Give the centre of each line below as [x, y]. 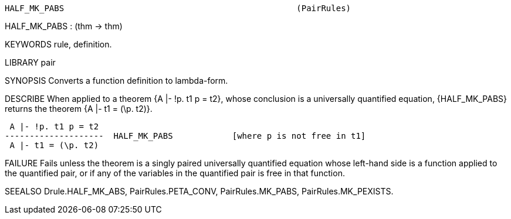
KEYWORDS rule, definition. [58, 44]
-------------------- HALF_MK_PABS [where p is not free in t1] [185, 136]
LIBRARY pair [30, 62]
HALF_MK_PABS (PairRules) [178, 8]
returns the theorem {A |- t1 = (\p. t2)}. [79, 109]
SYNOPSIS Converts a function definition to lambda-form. [116, 81]
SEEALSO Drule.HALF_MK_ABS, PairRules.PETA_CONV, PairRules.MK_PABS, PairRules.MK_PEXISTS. [199, 191]
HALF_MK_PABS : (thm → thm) [64, 26]
